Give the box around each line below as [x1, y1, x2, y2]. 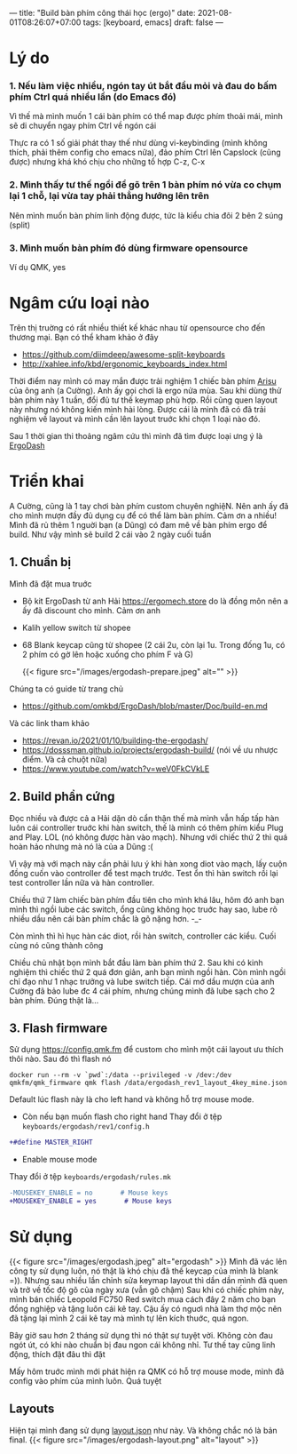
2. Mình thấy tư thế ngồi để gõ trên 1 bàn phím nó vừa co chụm [9, 179, 282, 191]
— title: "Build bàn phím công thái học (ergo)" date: [9, 8, 196, 18]
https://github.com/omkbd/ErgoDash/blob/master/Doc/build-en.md [21, 700, 268, 711]
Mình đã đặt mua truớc [9, 578, 92, 589]
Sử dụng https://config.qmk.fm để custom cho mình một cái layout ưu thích [9, 1044, 284, 1055]
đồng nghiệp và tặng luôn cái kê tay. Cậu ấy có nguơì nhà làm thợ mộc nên [9, 1303, 282, 1314]
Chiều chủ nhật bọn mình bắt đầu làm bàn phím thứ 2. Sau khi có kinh [9, 957, 263, 968]
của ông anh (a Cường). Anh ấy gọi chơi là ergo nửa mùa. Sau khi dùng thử [9, 386, 282, 396]
